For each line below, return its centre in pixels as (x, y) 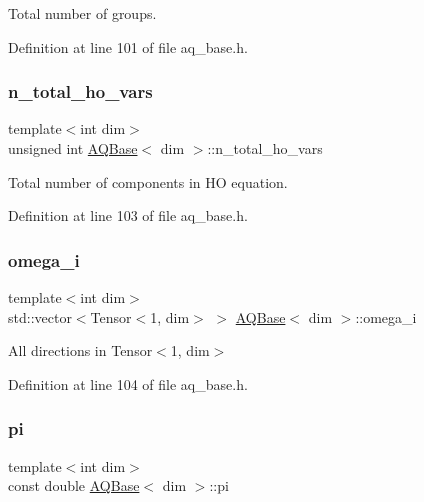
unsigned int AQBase (73, 148)
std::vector (40, 316)
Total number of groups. (82, 13)
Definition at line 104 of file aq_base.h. (128, 383)
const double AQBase (74, 485)
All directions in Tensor (80, 350)
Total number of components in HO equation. (148, 181)
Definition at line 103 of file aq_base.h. (128, 215)
